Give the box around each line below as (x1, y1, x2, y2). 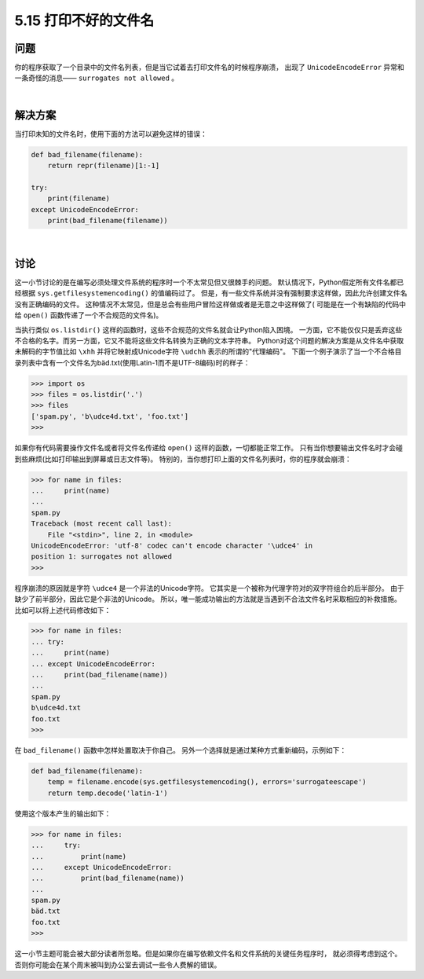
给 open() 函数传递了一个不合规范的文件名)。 (14, 310, 163, 320)
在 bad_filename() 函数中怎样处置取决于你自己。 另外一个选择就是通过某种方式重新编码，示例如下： (14, 745, 347, 754)
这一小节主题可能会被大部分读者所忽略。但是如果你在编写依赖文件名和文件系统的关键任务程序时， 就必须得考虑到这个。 (14, 949, 402, 959)
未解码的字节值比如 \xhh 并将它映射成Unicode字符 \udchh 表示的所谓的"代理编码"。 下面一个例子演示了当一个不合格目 (14, 346, 402, 357)
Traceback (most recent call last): (31, 519, 173, 528)
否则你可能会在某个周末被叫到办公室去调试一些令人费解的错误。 (14, 959, 221, 970)
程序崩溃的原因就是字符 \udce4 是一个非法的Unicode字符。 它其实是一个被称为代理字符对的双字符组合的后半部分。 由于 (14, 583, 404, 592)
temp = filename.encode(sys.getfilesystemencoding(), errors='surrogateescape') (47, 778, 367, 786)
